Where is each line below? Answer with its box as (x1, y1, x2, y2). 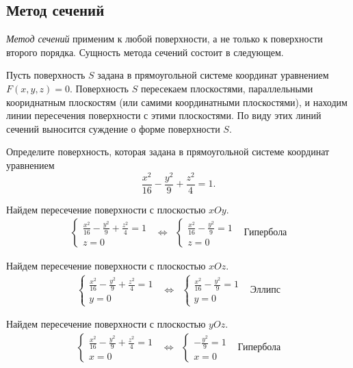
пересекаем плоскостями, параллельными (140, 81, 313, 95)
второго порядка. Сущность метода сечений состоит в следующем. (6, 44, 284, 59)
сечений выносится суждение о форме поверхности (6, 121, 220, 135)
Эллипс (250, 285, 280, 295)
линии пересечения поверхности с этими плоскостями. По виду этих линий (6, 108, 322, 122)
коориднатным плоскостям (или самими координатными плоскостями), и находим (6, 94, 348, 109)
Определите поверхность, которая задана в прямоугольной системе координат (6, 144, 330, 159)
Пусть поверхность (6, 68, 86, 82)
